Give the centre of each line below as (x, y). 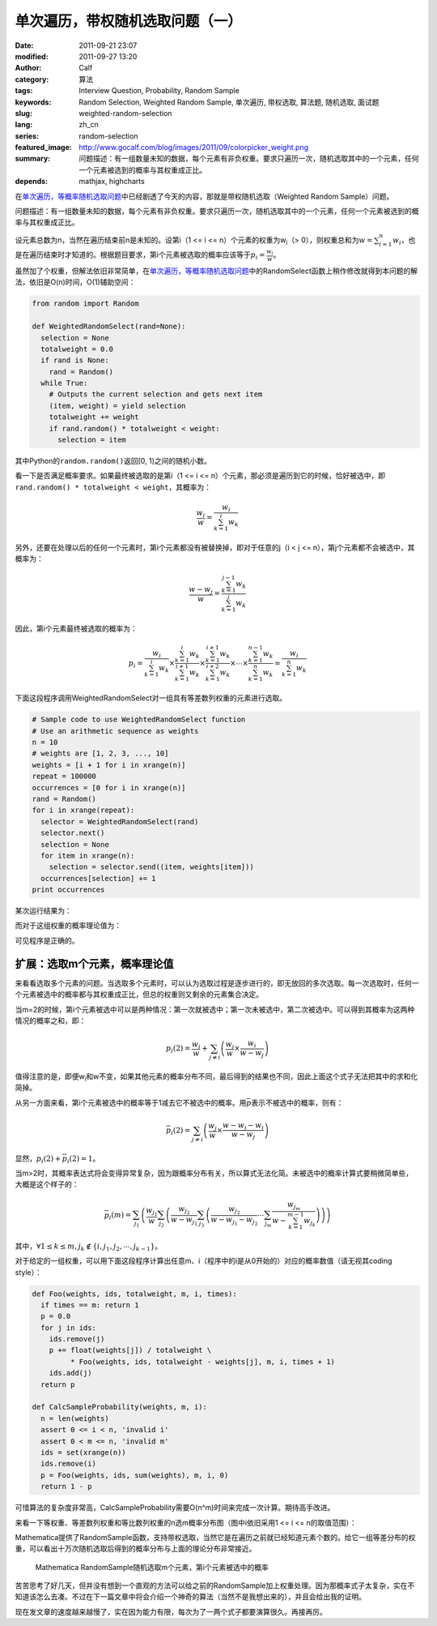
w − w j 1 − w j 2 (234, 1221)
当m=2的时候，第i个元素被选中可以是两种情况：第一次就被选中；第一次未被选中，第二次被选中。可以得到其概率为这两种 (215, 1009)
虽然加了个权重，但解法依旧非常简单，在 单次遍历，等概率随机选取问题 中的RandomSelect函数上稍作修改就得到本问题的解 (216, 271)
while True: (64, 383)
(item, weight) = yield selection (117, 406)
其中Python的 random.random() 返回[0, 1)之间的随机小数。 (113, 461)
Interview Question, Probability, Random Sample (159, 91)
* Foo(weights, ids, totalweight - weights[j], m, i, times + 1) (203, 1361)
